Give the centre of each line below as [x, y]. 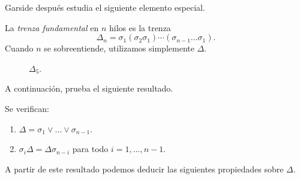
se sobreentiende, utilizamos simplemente [119, 48]
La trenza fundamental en [52, 27]
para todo [90, 149]
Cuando [19, 48]
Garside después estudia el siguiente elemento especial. [105, 7]
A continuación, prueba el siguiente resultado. [89, 88]
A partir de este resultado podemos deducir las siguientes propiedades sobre [144, 169]
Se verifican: [27, 108]
